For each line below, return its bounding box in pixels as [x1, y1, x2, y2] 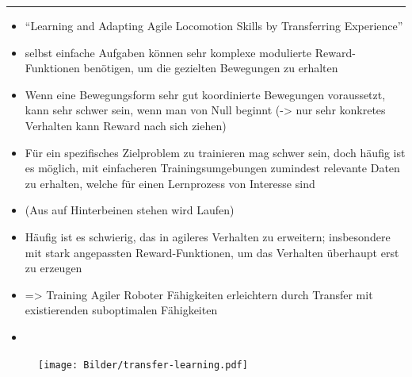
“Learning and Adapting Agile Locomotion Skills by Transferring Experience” [25, 17, 403, 33]
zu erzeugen [25, 260, 82, 276]
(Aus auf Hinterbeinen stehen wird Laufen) [25, 202, 235, 218]
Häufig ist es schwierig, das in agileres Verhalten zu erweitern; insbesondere [25, 228, 391, 244]
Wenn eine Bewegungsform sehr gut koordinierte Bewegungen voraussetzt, [25, 86, 386, 102]
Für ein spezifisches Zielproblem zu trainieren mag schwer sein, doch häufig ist [25, 144, 406, 160]
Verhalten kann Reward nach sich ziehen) [25, 117, 227, 133]
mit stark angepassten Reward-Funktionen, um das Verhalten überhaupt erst [25, 244, 399, 260]
